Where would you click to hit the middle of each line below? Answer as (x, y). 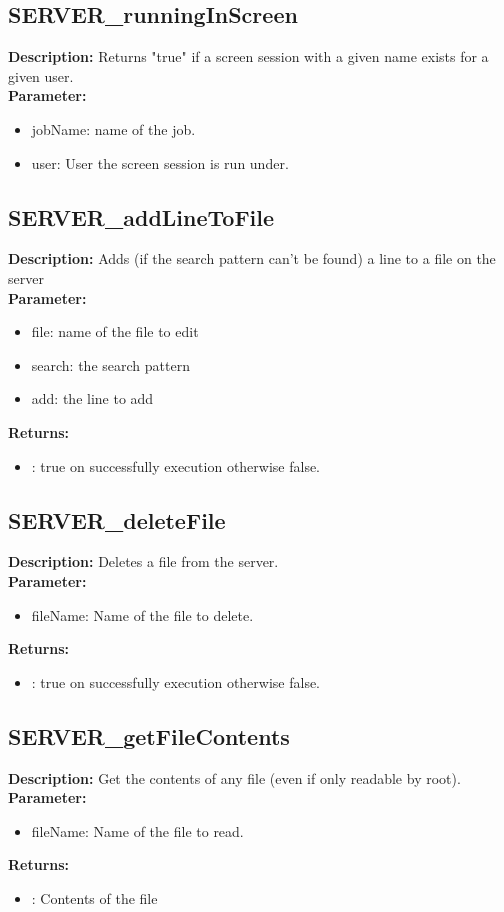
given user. (41, 75)
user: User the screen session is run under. (160, 162)
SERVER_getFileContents (149, 735)
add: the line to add (92, 398)
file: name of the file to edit (115, 331)
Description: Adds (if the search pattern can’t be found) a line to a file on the (252, 258)
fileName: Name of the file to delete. (142, 614)
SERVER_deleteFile (117, 519)
